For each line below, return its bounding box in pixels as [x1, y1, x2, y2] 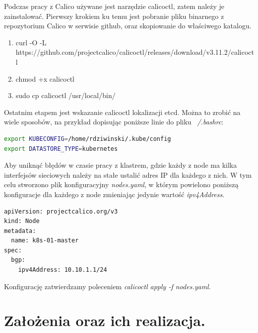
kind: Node [4, 218, 40, 225]
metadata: [4, 227, 36, 234]
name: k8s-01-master [11, 237, 79, 244]
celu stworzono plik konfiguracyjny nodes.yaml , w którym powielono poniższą [4, 179, 239, 190]
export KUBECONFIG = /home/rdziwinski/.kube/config [4, 135, 171, 142]
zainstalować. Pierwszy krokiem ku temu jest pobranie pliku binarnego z [4, 10, 224, 21]
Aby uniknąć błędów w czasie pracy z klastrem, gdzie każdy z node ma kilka [4, 160, 237, 170]
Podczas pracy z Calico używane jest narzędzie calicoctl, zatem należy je [4, 1, 225, 11]
